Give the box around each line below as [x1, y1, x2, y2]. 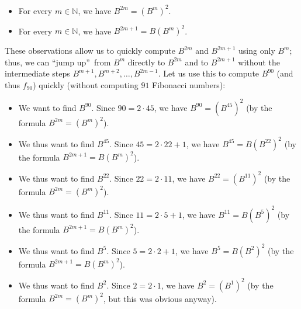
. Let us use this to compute [158, 67, 260, 79]
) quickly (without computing [33, 78, 139, 91]
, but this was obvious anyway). [103, 292, 217, 304]
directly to [127, 55, 165, 68]
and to [185, 55, 209, 68]
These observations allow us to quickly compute [5, 44, 175, 56]
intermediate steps [5, 67, 70, 79]
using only [238, 44, 275, 56]
